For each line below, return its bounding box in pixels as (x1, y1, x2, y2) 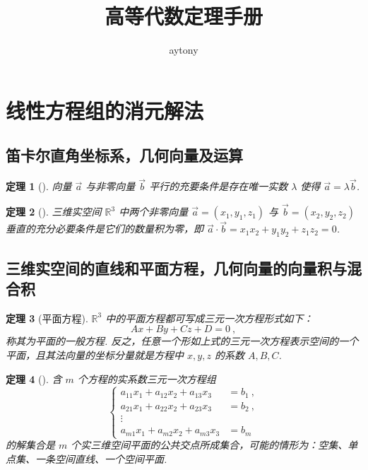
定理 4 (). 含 (6, 371, 62, 386)
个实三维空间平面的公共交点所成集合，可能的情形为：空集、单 (71, 437, 358, 452)
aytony (169, 42, 198, 57)
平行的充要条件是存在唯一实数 (149, 179, 288, 194)
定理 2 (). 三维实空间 (6, 204, 102, 219)
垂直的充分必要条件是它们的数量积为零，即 (6, 221, 203, 236)
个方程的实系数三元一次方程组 (77, 371, 216, 386)
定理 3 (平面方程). (6, 310, 88, 325)
